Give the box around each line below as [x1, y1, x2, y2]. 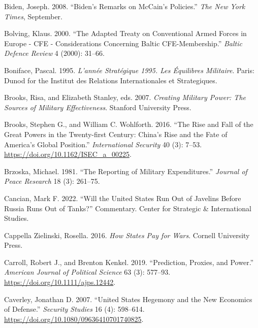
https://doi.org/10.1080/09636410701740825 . [4, 313, 144, 324]
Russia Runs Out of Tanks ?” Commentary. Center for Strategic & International [4, 203, 252, 213]
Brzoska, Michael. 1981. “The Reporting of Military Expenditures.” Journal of [4, 166, 247, 176]
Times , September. [4, 11, 62, 21]
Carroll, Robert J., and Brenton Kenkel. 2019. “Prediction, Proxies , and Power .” [4, 256, 254, 267]
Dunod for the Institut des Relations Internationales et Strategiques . [4, 75, 217, 85]
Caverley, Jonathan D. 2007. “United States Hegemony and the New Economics [4, 293, 252, 304]
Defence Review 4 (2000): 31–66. [4, 48, 105, 58]
